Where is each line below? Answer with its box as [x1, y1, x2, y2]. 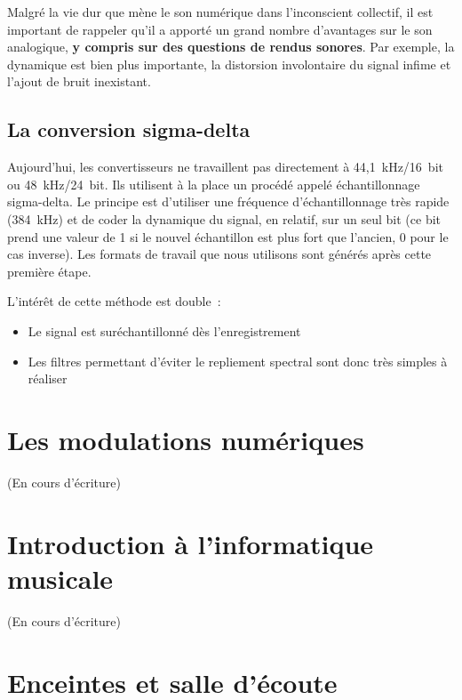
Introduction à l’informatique [7, 525, 374, 561]
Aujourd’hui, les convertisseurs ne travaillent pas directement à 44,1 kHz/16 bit [7, 157, 443, 176]
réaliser [28, 369, 68, 388]
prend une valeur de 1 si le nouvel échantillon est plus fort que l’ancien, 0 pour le [7, 227, 449, 245]
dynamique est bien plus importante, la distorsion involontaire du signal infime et [7, 54, 451, 73]
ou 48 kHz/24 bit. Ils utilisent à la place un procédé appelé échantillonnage [7, 174, 420, 193]
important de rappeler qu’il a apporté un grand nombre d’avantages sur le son [7, 20, 433, 38]
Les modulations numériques [7, 421, 364, 457]
